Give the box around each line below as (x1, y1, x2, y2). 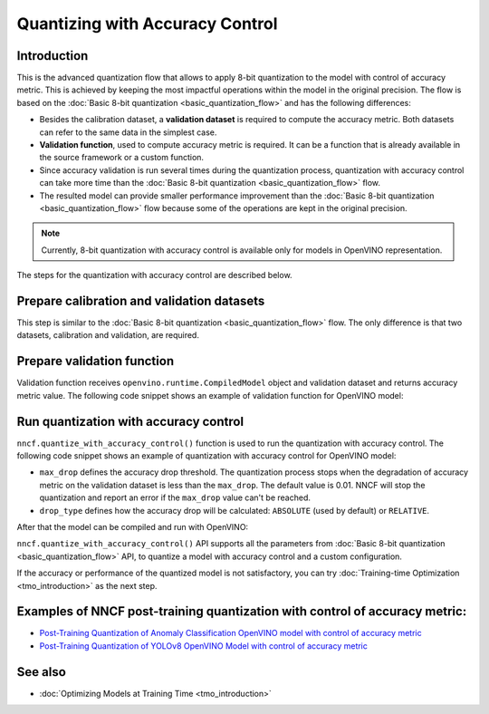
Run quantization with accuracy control (16, 413, 244, 429)
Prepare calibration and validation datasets (16, 293, 265, 308)
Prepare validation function (16, 353, 175, 369)
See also (16, 664, 67, 680)
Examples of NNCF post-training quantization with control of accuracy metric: (16, 603, 467, 620)
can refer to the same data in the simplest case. (39, 127, 217, 138)
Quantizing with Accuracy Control (16, 14, 278, 34)
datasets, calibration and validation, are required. (16, 330, 199, 341)
